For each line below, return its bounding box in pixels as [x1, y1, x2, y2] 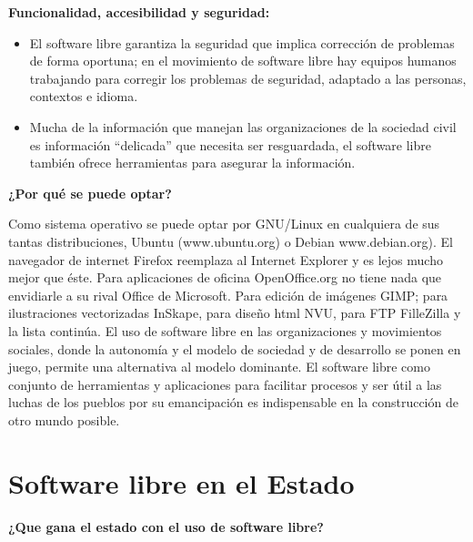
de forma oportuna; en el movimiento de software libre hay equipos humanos [29, 51, 457, 70]
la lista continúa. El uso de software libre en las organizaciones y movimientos [8, 321, 442, 340]
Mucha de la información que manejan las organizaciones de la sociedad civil [29, 117, 457, 136]
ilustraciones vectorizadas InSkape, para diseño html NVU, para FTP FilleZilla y [8, 303, 461, 322]
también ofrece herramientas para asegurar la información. [29, 153, 356, 172]
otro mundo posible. [8, 410, 120, 429]
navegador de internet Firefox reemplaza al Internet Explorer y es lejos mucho [8, 250, 443, 269]
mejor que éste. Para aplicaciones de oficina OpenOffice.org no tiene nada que [8, 268, 442, 287]
